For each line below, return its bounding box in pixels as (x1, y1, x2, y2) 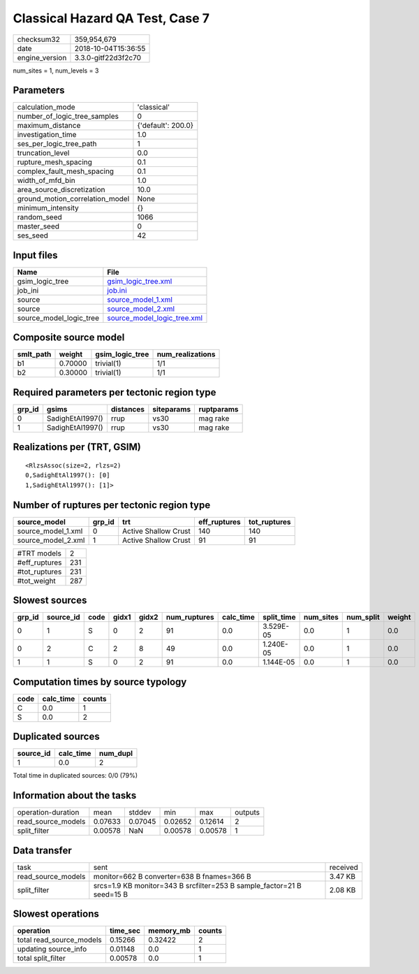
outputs (234, 808, 260, 817)
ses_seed (17, 231, 49, 240)
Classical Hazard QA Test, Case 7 (13, 10, 209, 26)
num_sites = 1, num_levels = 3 (13, 66, 99, 75)
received (329, 862, 359, 872)
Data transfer (13, 844, 73, 856)
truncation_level (17, 148, 70, 158)
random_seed (17, 212, 62, 222)
